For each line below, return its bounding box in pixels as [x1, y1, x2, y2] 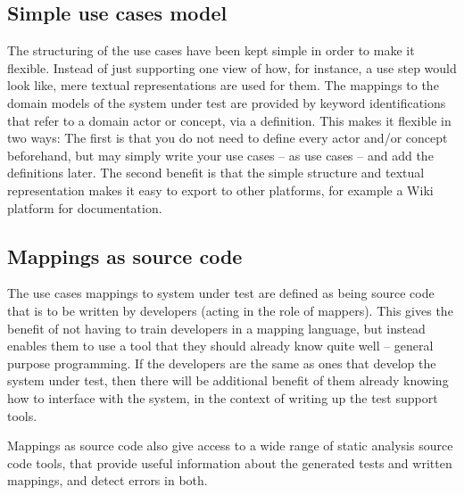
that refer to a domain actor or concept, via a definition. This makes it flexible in [7, 111, 452, 129]
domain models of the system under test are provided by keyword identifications [7, 93, 446, 111]
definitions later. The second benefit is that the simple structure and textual [7, 163, 425, 182]
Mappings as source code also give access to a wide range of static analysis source [7, 436, 453, 455]
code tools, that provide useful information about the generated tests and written [7, 453, 452, 472]
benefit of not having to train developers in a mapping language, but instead [7, 318, 426, 337]
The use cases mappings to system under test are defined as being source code [7, 284, 435, 302]
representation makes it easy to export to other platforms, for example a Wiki [7, 180, 434, 199]
